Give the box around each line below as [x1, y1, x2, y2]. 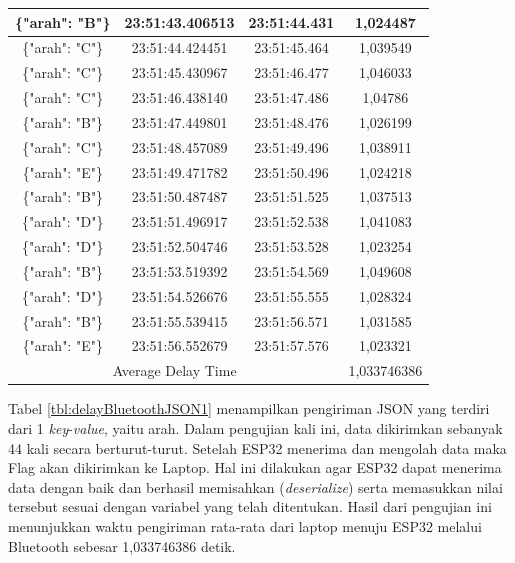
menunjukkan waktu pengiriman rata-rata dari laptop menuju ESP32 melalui [8, 515, 482, 536]
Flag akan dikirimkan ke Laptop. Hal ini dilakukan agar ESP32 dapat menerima [8, 457, 502, 478]
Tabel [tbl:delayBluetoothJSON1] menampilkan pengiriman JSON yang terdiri [8, 398, 490, 419]
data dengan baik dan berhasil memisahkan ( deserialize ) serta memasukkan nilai [8, 476, 503, 497]
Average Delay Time [112, 360, 237, 381]
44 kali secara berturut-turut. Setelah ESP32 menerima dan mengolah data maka [8, 437, 507, 458]
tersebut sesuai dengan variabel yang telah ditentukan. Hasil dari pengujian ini [8, 496, 492, 517]
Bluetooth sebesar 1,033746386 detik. [8, 535, 236, 556]
